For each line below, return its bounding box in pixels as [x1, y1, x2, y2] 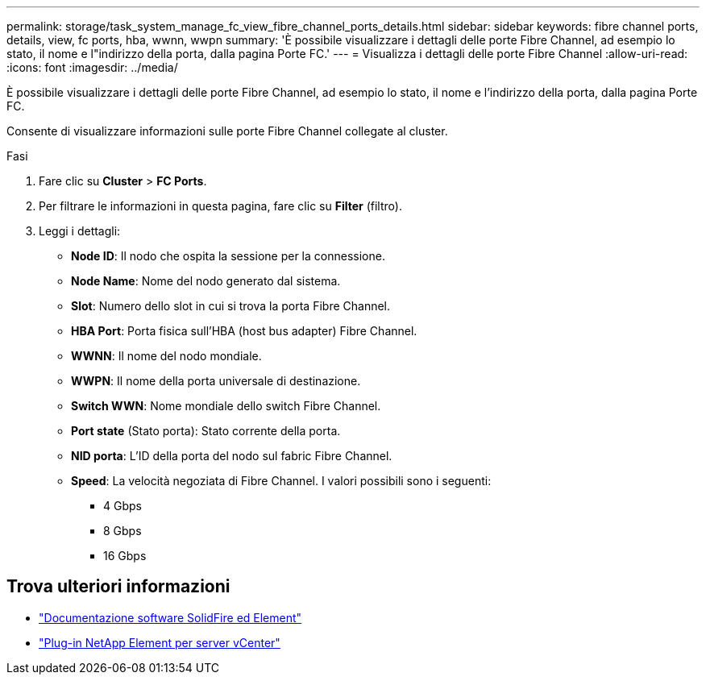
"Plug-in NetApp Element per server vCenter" [39, 635, 280, 650]
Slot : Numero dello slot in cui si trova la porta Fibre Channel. [71, 299, 391, 313]
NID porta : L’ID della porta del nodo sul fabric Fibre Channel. [71, 449, 392, 463]
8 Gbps [103, 524, 142, 538]
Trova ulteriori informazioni [6, 576, 230, 597]
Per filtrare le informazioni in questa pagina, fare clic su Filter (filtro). [39, 199, 402, 213]
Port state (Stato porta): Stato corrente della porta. [71, 424, 341, 438]
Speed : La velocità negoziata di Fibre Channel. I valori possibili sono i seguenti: [71, 474, 492, 488]
